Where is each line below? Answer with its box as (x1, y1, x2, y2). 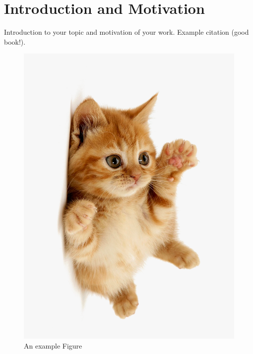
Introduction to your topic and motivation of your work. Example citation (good (4, 27, 249, 37)
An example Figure (24, 340, 82, 351)
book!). (4, 36, 26, 47)
